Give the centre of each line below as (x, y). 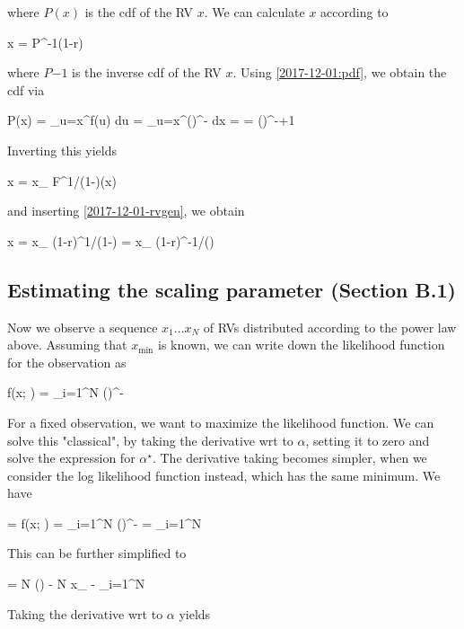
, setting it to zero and (368, 440)
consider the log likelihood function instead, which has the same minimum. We (224, 475)
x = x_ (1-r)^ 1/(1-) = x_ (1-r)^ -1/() (111, 240)
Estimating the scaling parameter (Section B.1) (232, 289)
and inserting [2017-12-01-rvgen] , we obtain (126, 211)
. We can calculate (254, 12)
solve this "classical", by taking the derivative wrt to (150, 440)
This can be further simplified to (97, 553)
